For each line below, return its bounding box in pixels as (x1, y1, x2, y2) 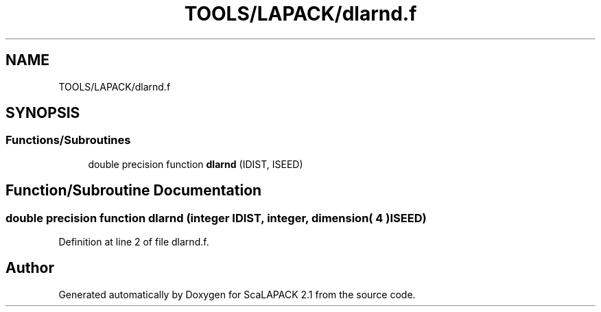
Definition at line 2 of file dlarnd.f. (58, 236, 209, 248)
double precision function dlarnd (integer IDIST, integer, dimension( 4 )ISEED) (5, 211, 427, 225)
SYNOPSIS (5, 104, 80, 122)
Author (5, 259, 54, 277)
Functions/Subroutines (5, 133, 131, 147)
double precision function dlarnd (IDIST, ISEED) (88, 158, 303, 170)
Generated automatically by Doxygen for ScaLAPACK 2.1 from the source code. (58, 288, 416, 300)
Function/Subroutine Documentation (5, 182, 262, 200)
